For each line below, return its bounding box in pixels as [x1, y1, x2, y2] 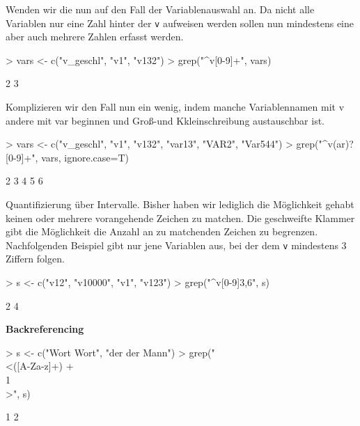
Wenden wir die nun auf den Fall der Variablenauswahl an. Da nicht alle [6, 2, 315, 16]
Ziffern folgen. [6, 251, 65, 266]
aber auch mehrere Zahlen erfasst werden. [6, 29, 184, 44]
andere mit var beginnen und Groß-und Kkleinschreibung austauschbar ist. [6, 113, 324, 127]
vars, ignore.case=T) [41, 150, 129, 164]
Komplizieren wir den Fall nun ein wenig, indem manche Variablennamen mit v [6, 100, 345, 114]
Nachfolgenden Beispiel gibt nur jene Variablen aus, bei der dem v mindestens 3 [6, 237, 347, 252]
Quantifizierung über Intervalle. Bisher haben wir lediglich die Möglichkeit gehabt [6, 197, 354, 211]
